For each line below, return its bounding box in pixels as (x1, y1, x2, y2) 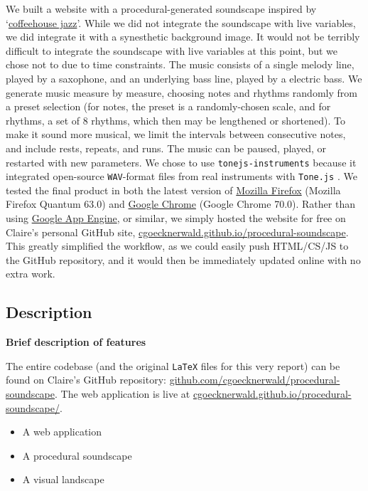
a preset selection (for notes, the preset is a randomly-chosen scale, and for (6, 99, 331, 114)
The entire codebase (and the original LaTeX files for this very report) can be (6, 358, 340, 373)
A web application (22, 424, 102, 439)
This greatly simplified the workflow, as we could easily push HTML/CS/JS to (6, 238, 349, 253)
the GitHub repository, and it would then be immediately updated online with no (6, 252, 361, 267)
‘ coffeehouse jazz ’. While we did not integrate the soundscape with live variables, (6, 15, 356, 30)
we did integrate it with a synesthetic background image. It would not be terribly (6, 29, 360, 44)
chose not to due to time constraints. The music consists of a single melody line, (6, 57, 355, 72)
